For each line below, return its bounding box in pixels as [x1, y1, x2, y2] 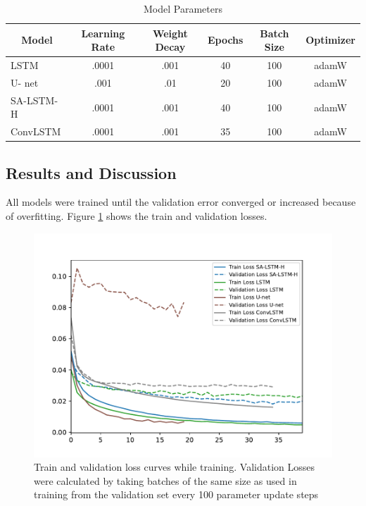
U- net [11, 75, 39, 90]
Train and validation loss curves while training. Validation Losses [34, 459, 315, 474]
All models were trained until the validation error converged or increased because [6, 195, 356, 209]
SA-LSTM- [11, 92, 58, 107]
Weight [152, 25, 188, 40]
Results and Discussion [6, 161, 177, 183]
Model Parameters [144, 1, 222, 16]
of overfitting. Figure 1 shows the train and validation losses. [6, 209, 267, 223]
